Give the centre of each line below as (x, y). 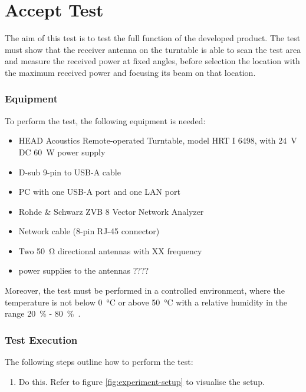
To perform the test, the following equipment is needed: (105, 120)
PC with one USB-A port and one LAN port (99, 192)
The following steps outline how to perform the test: (99, 362)
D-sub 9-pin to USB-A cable (70, 172)
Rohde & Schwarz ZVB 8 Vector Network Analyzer (111, 211)
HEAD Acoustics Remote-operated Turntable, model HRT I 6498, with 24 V (158, 140)
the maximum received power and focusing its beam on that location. (130, 72)
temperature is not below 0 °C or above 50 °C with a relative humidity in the (146, 302)
